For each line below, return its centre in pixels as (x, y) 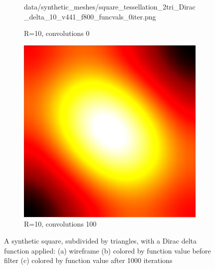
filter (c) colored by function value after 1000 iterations (88, 260)
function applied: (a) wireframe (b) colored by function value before (107, 250)
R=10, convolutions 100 (60, 224)
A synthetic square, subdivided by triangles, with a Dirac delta (101, 240)
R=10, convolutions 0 (57, 33)
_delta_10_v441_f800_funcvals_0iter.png (90, 16)
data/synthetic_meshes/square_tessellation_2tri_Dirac (110, 6)
